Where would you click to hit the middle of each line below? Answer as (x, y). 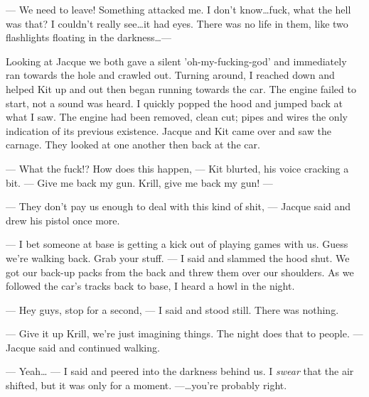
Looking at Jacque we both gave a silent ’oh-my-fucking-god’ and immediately (176, 61)
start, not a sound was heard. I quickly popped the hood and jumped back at (175, 103)
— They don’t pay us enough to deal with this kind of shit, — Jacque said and (178, 206)
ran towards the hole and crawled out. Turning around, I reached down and (170, 75)
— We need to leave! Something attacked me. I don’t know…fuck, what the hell (178, 9)
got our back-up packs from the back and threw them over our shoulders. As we (180, 272)
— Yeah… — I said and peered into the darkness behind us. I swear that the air (180, 371)
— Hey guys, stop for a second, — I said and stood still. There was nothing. (172, 309)
